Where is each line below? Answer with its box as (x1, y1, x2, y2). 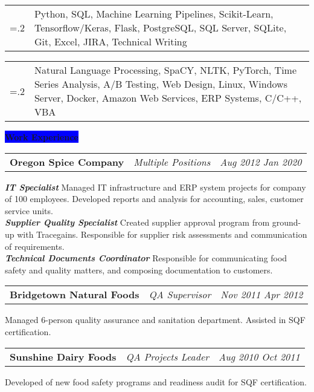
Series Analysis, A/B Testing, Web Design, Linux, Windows (34, 77, 287, 91)
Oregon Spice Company (10, 154, 124, 169)
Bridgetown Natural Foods (10, 287, 139, 302)
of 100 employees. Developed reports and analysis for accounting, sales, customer (5, 192, 304, 205)
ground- (272, 216, 301, 229)
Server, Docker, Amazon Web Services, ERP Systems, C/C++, (34, 91, 302, 105)
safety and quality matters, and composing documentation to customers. (5, 263, 273, 276)
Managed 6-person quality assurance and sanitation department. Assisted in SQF (5, 313, 306, 326)
